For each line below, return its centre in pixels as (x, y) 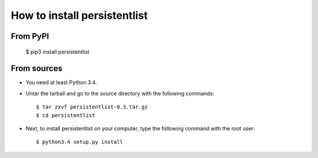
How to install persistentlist (79, 15)
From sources (37, 69)
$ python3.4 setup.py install (80, 142)
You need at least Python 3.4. (61, 83)
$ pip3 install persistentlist (57, 52)
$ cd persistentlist (66, 115)
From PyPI (30, 36)
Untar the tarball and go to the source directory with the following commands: (120, 93)
